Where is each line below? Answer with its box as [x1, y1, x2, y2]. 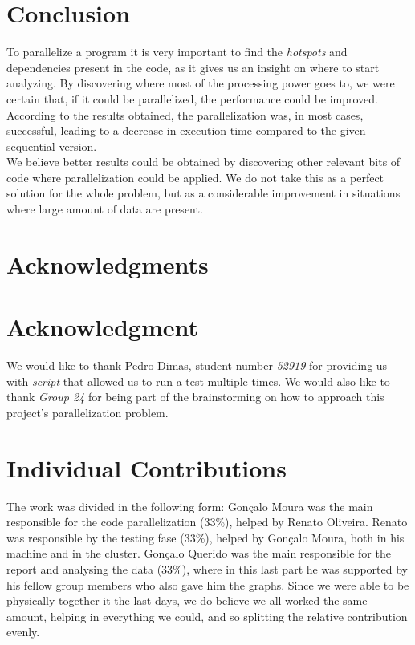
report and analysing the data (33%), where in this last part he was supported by [6, 561, 408, 578]
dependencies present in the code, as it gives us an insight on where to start [6, 59, 380, 75]
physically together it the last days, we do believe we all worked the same [6, 592, 368, 609]
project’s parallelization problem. [6, 404, 169, 420]
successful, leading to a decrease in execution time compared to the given [6, 122, 366, 139]
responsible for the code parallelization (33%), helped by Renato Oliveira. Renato [6, 513, 408, 530]
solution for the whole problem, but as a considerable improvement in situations [6, 185, 401, 201]
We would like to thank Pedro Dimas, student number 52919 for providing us [6, 357, 388, 374]
